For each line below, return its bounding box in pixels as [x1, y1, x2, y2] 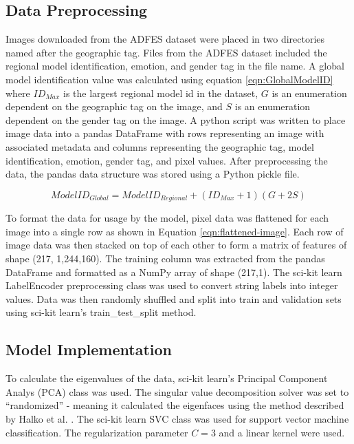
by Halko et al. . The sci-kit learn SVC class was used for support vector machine [5, 411, 349, 425]
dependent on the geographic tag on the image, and [5, 99, 223, 114]
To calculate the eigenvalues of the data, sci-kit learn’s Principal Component [5, 371, 328, 385]
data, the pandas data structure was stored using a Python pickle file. [5, 167, 300, 181]
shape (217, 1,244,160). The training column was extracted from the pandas [5, 251, 325, 265]
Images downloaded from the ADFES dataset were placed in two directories [5, 32, 325, 46]
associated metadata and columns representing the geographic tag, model [5, 139, 314, 154]
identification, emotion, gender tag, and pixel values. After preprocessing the [5, 153, 328, 167]
